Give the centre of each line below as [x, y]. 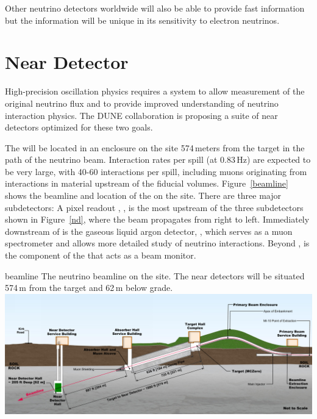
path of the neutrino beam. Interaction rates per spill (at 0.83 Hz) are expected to [158, 159]
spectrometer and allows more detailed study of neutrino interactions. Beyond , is [157, 243]
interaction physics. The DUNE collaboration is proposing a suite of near [141, 115]
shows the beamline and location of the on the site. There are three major [143, 195]
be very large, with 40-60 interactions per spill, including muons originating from [156, 171]
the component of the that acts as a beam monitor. [101, 255]
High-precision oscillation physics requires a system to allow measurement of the [155, 91]
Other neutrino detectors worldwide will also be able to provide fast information [155, 8]
